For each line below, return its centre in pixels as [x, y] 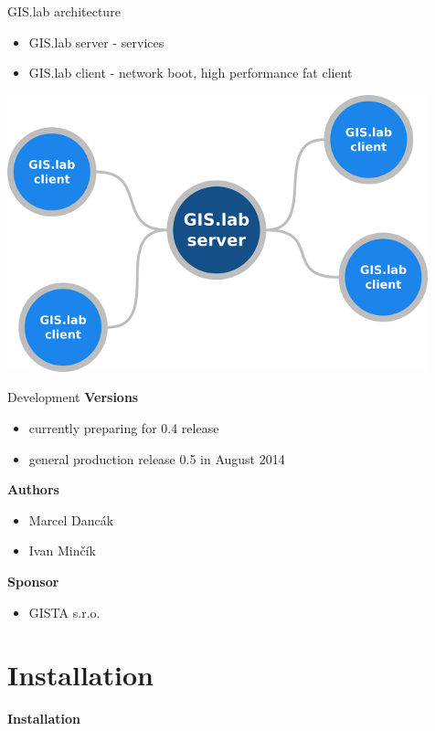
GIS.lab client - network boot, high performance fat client [191, 73]
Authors [33, 489]
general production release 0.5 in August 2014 [157, 458]
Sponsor [33, 581]
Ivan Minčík [62, 551]
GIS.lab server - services [96, 42]
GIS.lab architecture [64, 11]
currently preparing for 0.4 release [124, 427]
